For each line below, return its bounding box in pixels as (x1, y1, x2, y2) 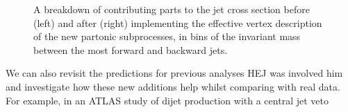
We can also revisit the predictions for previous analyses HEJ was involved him (6, 66, 343, 80)
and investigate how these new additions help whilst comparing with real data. (6, 79, 340, 93)
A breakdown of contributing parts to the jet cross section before (33, 2, 310, 16)
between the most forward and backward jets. (33, 42, 228, 57)
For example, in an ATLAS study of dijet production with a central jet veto (6, 93, 329, 107)
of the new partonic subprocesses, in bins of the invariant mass (33, 29, 301, 44)
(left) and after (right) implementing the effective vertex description (33, 15, 322, 30)
